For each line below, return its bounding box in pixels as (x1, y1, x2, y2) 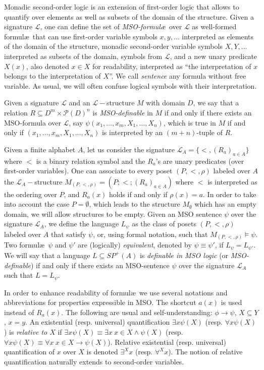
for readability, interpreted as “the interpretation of (92, 60, 251, 71)
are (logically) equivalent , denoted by (78, 239, 192, 250)
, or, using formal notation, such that (93, 228, 208, 239)
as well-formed (192, 21, 237, 32)
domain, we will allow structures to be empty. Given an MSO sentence (4, 208, 222, 219)
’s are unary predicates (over (155, 155, 244, 166)
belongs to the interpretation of (4, 71, 101, 81)
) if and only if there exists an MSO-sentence (30, 260, 170, 270)
